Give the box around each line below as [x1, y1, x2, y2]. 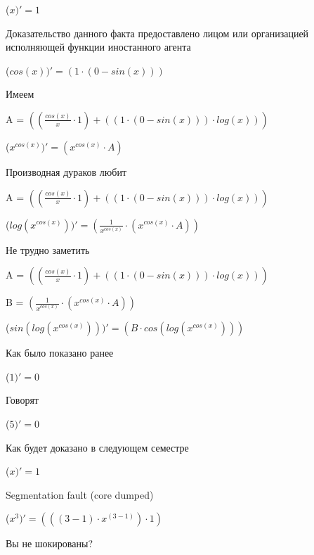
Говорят [6, 393, 39, 407]
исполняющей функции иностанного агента [6, 39, 191, 54]
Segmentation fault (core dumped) [6, 487, 154, 502]
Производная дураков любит [6, 164, 127, 179]
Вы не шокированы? [6, 536, 93, 551]
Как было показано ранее [6, 345, 114, 360]
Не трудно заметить [6, 242, 90, 257]
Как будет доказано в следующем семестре [6, 440, 189, 454]
